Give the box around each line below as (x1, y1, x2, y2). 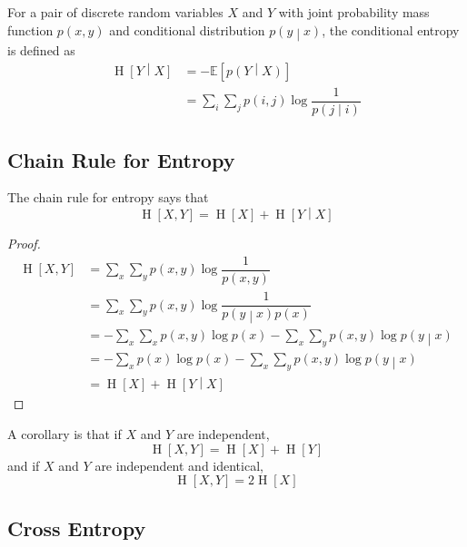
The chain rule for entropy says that (7, 188, 209, 207)
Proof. (7, 234, 41, 253)
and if (7, 455, 40, 474)
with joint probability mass (278, 3, 430, 21)
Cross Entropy (7, 513, 146, 542)
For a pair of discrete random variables (7, 3, 224, 21)
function (7, 20, 54, 39)
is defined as (7, 40, 75, 59)
